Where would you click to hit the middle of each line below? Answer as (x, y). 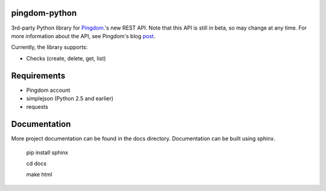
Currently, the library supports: (50, 47)
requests (37, 107)
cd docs (36, 164)
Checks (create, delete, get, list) (66, 58)
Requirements (38, 76)
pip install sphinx (47, 152)
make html (39, 175)
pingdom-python (44, 13)
